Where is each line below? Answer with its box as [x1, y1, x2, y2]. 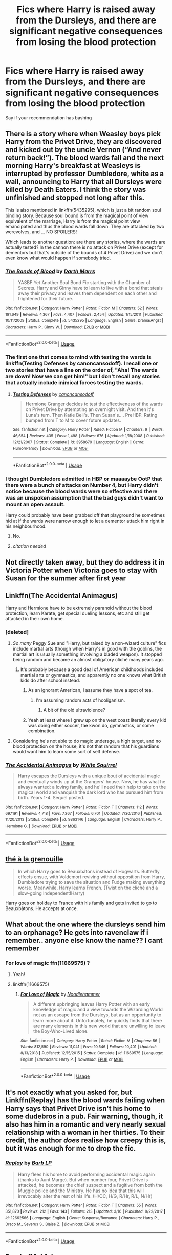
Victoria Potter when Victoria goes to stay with [5, 566, 158, 574]
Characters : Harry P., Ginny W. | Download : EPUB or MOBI [5, 324, 110, 330]
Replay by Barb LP [5, 1159, 52, 1166]
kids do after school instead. [20, 677, 80, 683]
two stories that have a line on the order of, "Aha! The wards [5, 366, 158, 374]
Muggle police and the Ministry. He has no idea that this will [17, 1187, 144, 1194]
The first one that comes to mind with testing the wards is [5, 354, 152, 361]
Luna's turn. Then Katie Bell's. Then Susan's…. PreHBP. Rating [25, 412, 158, 418]
